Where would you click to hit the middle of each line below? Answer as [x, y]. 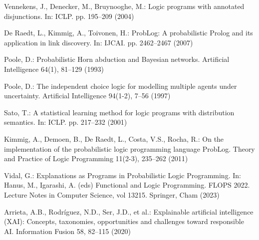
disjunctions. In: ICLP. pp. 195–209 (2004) [69, 16]
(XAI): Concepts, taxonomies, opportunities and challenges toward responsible [124, 221]
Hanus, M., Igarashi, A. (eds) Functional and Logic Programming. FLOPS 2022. [127, 185]
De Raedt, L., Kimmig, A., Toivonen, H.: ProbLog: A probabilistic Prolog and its [129, 33]
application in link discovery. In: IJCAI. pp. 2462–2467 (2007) [99, 42]
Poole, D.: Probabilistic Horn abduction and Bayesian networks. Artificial [117, 59]
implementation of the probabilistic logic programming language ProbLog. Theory [129, 148]
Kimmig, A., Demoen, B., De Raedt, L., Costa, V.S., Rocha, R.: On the [114, 138]
